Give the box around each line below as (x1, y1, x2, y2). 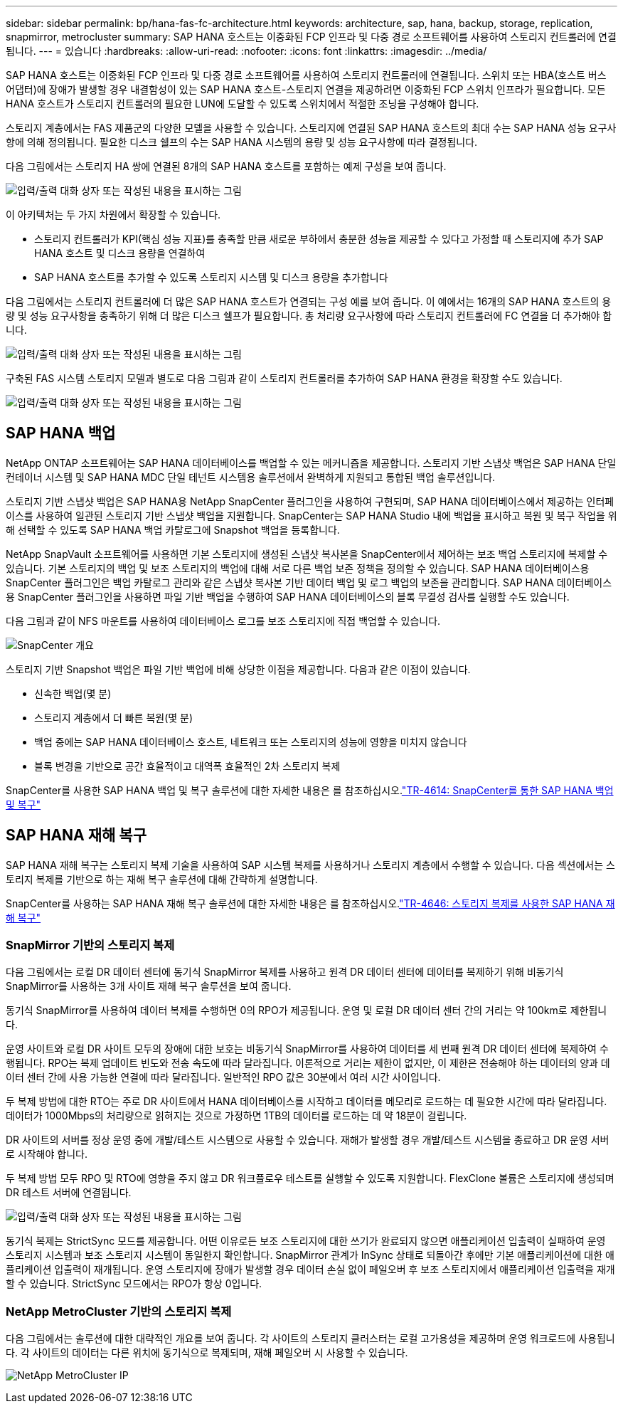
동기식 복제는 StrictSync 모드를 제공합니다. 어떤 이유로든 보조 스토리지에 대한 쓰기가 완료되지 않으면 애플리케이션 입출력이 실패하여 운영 (6, 1235, 606, 1247)
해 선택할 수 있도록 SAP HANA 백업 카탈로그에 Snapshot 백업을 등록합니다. (6, 523, 340, 536)
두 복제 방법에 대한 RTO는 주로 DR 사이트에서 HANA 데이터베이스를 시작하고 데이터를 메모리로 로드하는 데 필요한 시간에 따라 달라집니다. (6, 1095, 607, 1108)
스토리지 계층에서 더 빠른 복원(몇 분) (34, 711, 193, 724)
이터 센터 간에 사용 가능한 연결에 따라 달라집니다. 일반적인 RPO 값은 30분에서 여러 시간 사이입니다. (6, 1071, 441, 1084)
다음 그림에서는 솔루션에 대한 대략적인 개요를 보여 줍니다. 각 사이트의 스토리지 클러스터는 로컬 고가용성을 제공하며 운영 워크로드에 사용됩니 (6, 1332, 615, 1345)
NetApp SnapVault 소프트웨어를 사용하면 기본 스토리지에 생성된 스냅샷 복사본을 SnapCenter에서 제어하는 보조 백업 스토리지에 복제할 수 (6, 547, 608, 560)
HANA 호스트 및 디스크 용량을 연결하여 (34, 247, 206, 259)
